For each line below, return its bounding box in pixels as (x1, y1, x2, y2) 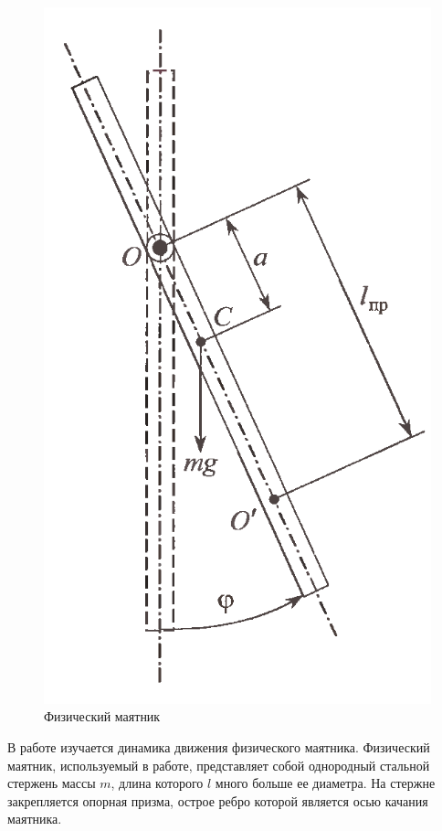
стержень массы (7, 773, 96, 793)
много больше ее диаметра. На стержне (215, 773, 436, 793)
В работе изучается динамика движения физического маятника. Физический (7, 738, 430, 757)
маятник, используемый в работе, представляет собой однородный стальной (7, 755, 430, 774)
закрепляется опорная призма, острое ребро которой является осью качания (7, 791, 428, 810)
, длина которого (110, 773, 204, 793)
